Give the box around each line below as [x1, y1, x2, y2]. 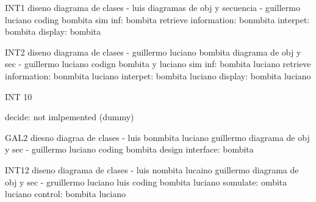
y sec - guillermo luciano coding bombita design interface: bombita [5, 143, 254, 156]
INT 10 [5, 90, 32, 103]
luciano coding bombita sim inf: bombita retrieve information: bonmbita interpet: [5, 13, 310, 26]
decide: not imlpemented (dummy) [5, 110, 134, 123]
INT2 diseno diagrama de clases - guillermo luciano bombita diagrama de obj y [5, 45, 301, 58]
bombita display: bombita [5, 25, 101, 38]
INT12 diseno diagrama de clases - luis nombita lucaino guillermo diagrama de [5, 163, 299, 176]
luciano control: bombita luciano [5, 187, 126, 200]
